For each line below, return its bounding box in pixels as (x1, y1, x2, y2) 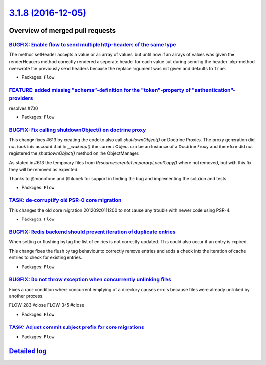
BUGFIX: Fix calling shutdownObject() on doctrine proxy (9, 126, 146, 133)
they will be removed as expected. (9, 166, 79, 172)
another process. (9, 293, 44, 299)
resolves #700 (9, 105, 38, 111)
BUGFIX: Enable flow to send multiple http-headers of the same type (9, 41, 176, 48)
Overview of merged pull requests (9, 26, 116, 35)
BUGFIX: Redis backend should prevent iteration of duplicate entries (9, 228, 176, 235)
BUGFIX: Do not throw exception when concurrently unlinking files (9, 276, 172, 283)
